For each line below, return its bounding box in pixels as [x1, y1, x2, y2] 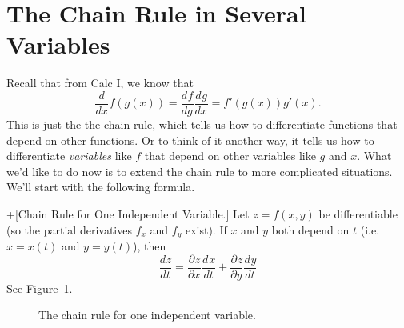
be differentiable [318, 205, 398, 222]
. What [357, 147, 392, 164]
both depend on [271, 221, 350, 238]
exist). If [185, 221, 227, 238]
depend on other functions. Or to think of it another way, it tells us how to [6, 131, 374, 148]
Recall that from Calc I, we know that [6, 74, 194, 91]
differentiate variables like [6, 147, 132, 164]
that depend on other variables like [144, 147, 316, 164]
